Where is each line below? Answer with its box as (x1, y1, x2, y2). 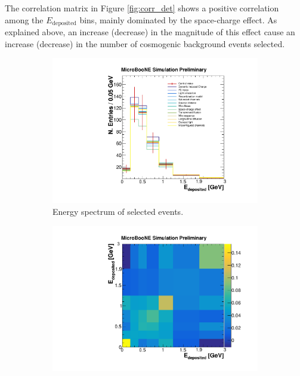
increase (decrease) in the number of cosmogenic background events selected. (5, 37, 285, 50)
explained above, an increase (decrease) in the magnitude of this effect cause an (5, 26, 295, 38)
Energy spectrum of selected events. (52, 205, 184, 217)
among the (5, 13, 44, 26)
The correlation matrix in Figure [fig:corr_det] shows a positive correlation (5, 2, 279, 14)
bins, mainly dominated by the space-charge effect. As (79, 13, 277, 26)
